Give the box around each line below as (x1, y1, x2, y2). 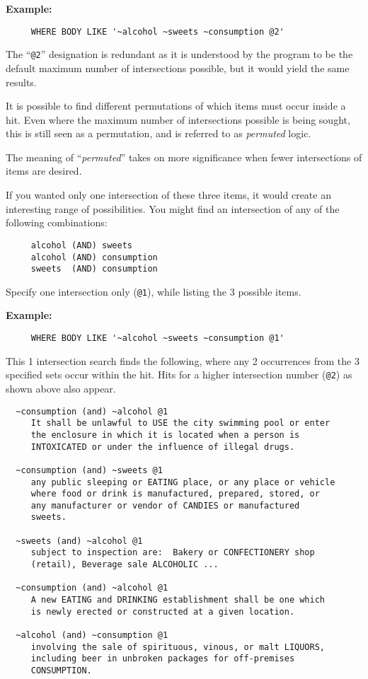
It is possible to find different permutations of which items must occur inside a (6, 98, 346, 113)
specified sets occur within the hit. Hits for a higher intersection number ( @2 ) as (6, 367, 352, 382)
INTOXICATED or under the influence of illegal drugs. (30, 441, 295, 452)
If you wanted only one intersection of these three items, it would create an (6, 187, 331, 202)
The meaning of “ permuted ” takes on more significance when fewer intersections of (6, 149, 362, 164)
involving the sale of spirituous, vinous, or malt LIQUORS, (30, 642, 326, 652)
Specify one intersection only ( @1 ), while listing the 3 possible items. (6, 284, 301, 298)
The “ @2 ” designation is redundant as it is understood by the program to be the (6, 47, 353, 62)
